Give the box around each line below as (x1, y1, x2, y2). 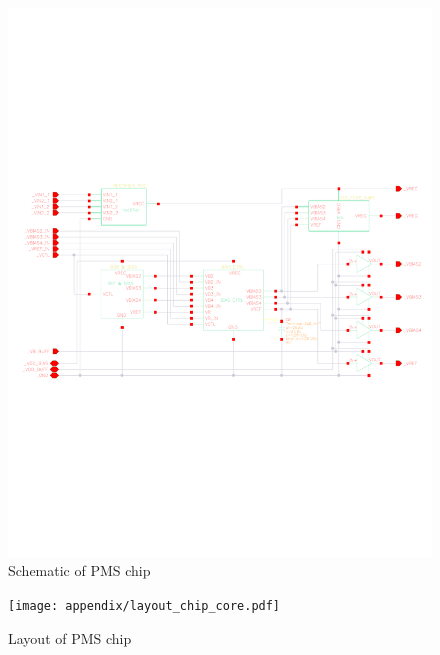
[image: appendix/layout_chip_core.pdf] (8, 599, 281, 614)
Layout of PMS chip (8, 627, 132, 648)
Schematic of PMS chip (8, 560, 151, 581)
